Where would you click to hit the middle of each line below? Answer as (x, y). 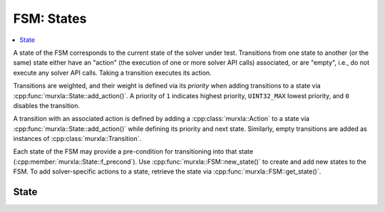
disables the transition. (47, 105)
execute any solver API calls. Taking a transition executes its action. (112, 73)
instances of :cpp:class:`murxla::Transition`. (77, 139)
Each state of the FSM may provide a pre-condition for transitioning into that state (133, 152)
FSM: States (50, 18)
